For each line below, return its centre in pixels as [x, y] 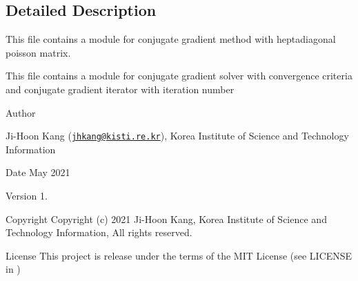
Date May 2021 [38, 172]
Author [21, 112]
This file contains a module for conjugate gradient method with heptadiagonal [171, 39]
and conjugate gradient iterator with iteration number [120, 89]
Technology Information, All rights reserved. [99, 232]
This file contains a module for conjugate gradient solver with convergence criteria [179, 76]
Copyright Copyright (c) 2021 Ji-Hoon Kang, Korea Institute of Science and [166, 219]
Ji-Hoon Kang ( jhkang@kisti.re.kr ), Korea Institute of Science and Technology [177, 136]
